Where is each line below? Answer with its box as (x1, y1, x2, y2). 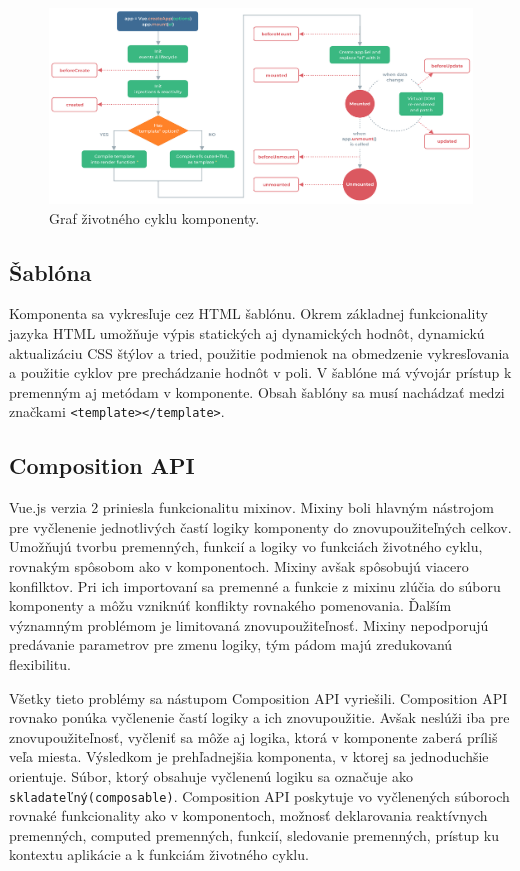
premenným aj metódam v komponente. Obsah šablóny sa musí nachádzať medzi (9, 381, 505, 402)
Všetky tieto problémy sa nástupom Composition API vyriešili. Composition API (9, 687, 508, 708)
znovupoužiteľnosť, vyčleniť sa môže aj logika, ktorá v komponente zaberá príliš (9, 726, 498, 747)
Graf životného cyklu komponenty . (49, 207, 260, 228)
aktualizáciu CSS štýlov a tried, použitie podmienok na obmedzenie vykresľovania (9, 342, 510, 363)
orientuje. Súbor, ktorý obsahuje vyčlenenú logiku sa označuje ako (9, 765, 413, 786)
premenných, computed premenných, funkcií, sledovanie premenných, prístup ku (9, 824, 499, 845)
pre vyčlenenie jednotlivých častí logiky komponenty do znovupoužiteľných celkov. (9, 516, 512, 537)
